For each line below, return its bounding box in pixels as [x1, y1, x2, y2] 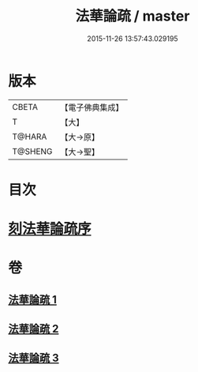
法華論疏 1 [8, 293, 58, 306]
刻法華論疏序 [8, 220, 92, 238]
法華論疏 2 [8, 322, 59, 336]
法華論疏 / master [75, 7, 190, 25]
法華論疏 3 [8, 351, 59, 365]
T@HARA [12, 131, 47, 142]
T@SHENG [12, 145, 53, 156]
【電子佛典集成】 [60, 102, 124, 113]
